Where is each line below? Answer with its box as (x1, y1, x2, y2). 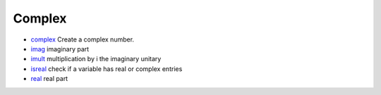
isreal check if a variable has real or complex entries (30, 64, 183, 73)
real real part (30, 75, 68, 83)
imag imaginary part (30, 44, 90, 53)
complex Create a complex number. (30, 35, 134, 44)
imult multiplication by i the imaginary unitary (30, 55, 162, 63)
